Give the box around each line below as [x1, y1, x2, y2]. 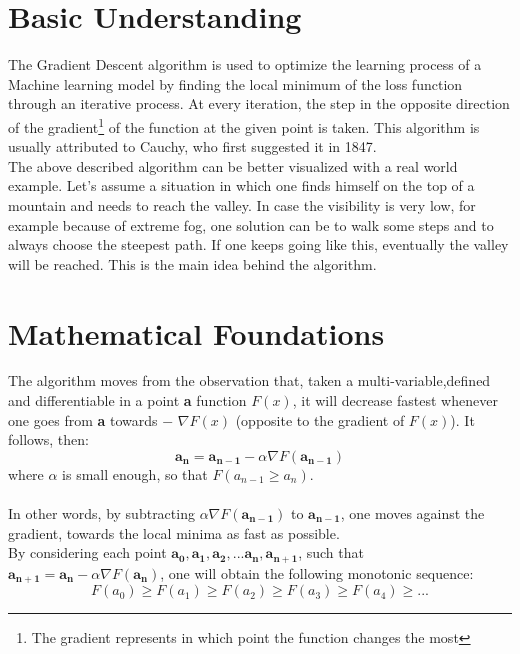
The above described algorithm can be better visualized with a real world [8, 155, 458, 176]
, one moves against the [340, 503, 485, 523]
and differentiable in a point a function [8, 390, 247, 411]
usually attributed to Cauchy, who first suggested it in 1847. [8, 136, 377, 157]
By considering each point [8, 542, 167, 563]
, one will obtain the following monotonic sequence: [160, 562, 474, 583]
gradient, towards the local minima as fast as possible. [8, 522, 340, 543]
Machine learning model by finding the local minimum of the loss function [8, 73, 463, 94]
